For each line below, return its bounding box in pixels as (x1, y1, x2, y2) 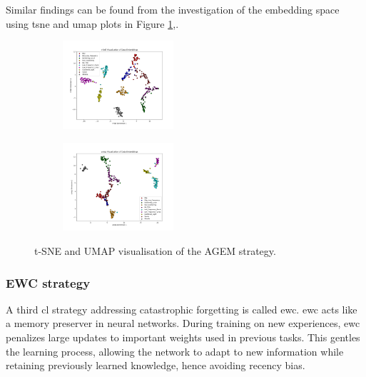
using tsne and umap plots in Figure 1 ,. (6, 16, 179, 31)
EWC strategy (6, 273, 91, 291)
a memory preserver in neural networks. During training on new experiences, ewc (6, 316, 360, 331)
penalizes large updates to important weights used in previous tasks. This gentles (6, 330, 360, 345)
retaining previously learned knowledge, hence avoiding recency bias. (6, 358, 305, 373)
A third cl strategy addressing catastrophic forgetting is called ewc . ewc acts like (6, 301, 357, 316)
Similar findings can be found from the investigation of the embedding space (6, 2, 340, 16)
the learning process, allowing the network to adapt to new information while (6, 343, 344, 358)
